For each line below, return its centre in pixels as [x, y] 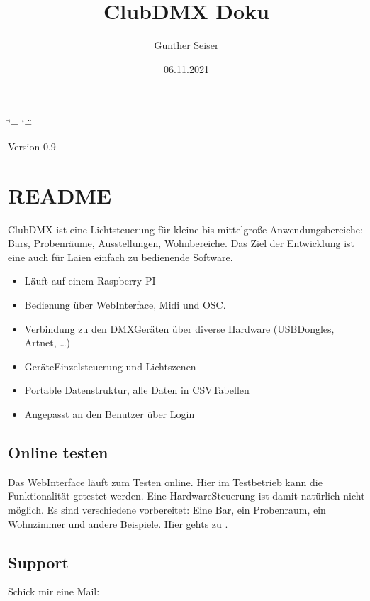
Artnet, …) [47, 342]
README [60, 195]
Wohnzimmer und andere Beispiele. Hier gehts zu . [118, 523]
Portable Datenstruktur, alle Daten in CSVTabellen [137, 390]
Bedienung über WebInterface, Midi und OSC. [125, 304]
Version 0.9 [32, 146]
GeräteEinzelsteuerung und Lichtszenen [110, 366]
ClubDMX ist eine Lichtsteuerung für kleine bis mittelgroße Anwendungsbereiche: [185, 229]
